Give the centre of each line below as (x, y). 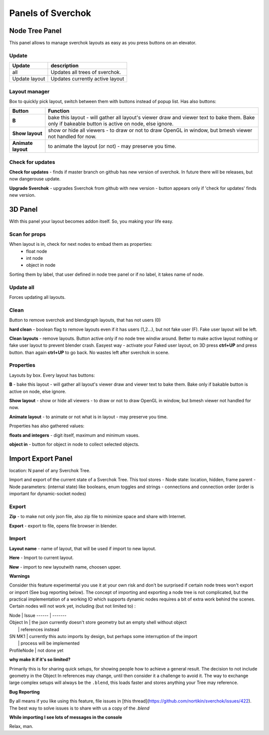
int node (35, 258)
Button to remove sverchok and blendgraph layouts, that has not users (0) (85, 320)
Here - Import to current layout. (42, 558)
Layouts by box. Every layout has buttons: (52, 375)
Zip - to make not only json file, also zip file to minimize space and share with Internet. (98, 517)
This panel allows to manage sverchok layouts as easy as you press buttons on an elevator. (103, 43)
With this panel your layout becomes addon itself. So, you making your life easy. (91, 221)
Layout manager (29, 91)
